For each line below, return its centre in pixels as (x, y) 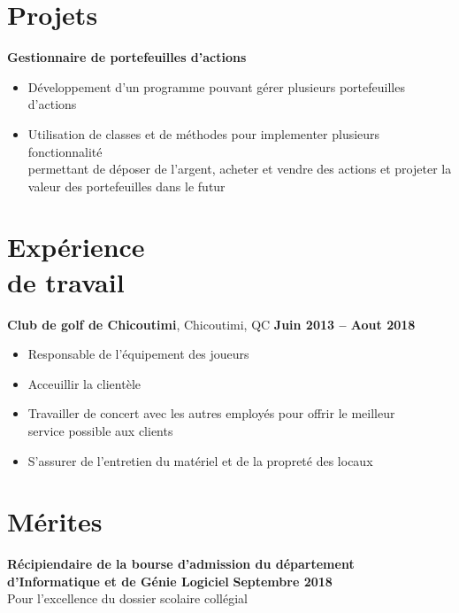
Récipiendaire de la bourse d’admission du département (181, 564)
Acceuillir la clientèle (84, 383)
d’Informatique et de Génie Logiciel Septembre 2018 (170, 581)
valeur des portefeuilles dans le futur (126, 186)
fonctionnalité (65, 151)
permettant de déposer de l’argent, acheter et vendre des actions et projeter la (240, 169)
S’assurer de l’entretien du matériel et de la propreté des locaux (200, 460)
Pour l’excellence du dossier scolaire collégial (127, 598)
